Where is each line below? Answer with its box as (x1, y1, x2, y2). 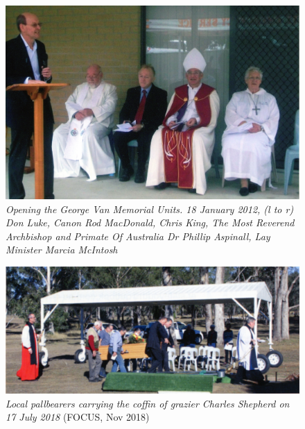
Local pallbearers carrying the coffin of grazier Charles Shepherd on (6, 396, 290, 410)
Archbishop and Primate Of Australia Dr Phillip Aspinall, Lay (6, 228, 270, 243)
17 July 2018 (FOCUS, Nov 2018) (6, 410, 150, 424)
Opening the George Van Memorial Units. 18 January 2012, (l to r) (6, 201, 294, 216)
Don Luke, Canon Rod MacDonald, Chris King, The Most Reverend (6, 215, 295, 230)
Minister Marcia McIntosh (6, 242, 118, 257)
